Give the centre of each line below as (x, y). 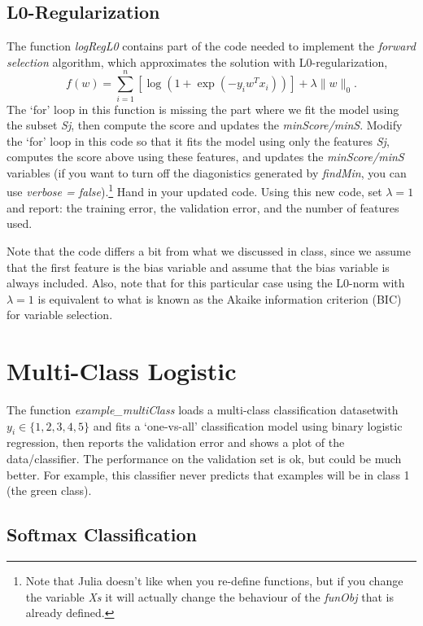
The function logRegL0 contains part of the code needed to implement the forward (211, 46)
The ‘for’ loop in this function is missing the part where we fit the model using (203, 109)
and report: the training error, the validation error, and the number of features (203, 207)
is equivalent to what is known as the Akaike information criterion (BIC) (220, 298)
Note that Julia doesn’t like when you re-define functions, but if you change (214, 580)
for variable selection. (60, 315)
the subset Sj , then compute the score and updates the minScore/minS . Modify (205, 125)
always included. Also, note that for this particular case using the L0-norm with (206, 283)
